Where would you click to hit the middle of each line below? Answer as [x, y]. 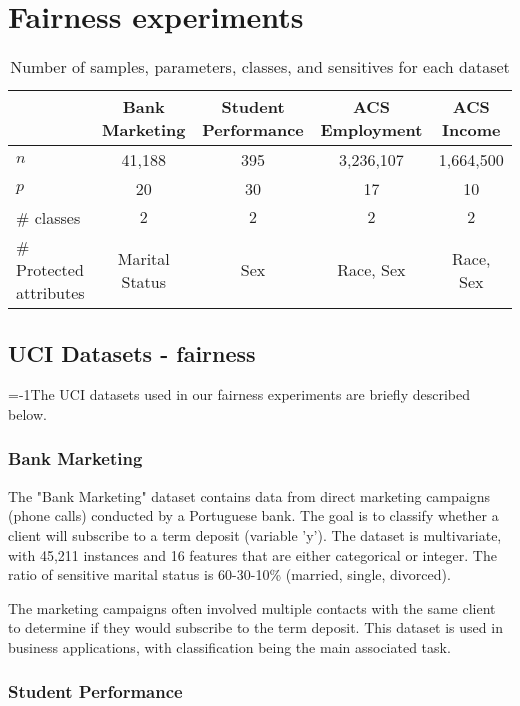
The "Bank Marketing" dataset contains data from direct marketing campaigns [249, 495]
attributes [50, 293]
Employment [371, 130]
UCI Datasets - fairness [132, 352]
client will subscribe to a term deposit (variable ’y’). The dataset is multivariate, [255, 534]
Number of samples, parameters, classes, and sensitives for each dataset [260, 67]
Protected [50, 270]
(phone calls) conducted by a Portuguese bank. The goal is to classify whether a [253, 515]
